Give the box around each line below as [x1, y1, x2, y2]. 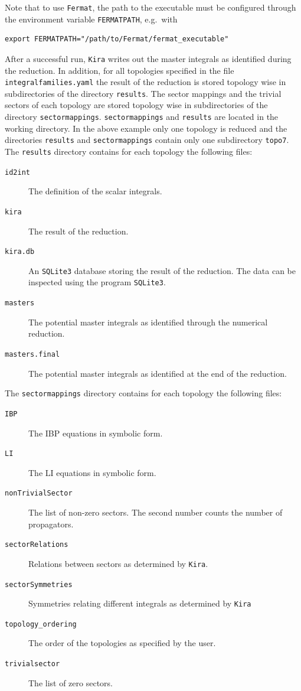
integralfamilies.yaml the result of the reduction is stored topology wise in [5, 76, 286, 88]
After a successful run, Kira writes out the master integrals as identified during [5, 52, 292, 64]
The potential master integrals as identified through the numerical [28, 315, 268, 328]
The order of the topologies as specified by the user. [28, 637, 216, 649]
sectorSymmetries [5, 580, 73, 589]
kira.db [5, 247, 35, 256]
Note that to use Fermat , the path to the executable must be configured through [5, 1, 296, 13]
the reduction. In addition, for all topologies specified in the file [5, 64, 234, 76]
